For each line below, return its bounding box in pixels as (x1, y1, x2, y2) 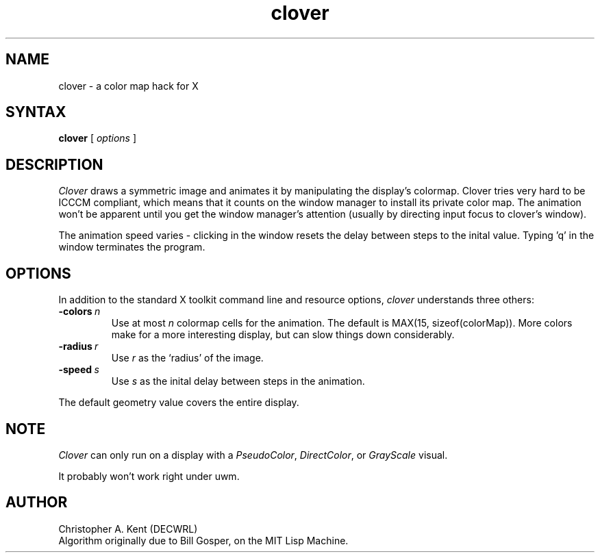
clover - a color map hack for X (58, 79, 199, 92)
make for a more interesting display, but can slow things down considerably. (111, 329, 455, 341)
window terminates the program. (58, 241, 205, 253)
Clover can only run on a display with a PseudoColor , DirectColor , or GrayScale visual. (58, 448, 448, 461)
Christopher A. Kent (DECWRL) (58, 522, 198, 535)
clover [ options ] (58, 132, 137, 144)
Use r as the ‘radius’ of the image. (111, 352, 264, 364)
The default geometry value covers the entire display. (58, 396, 299, 409)
